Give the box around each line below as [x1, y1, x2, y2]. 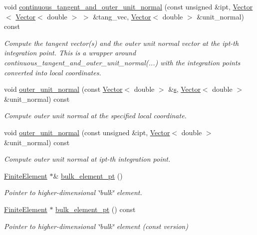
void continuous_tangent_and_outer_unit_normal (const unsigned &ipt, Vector [4, 1, 253, 11]
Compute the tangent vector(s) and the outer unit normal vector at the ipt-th [4, 37, 239, 48]
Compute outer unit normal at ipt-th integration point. [4, 154, 171, 164]
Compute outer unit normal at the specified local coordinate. [4, 110, 187, 121]
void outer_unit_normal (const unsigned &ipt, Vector [4, 127, 170, 137]
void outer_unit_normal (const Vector [4, 84, 123, 94]
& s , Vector [168, 84, 201, 94]
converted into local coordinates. [4, 67, 101, 77]
